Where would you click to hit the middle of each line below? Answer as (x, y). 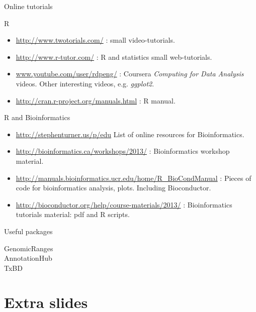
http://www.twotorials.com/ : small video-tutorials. (95, 40)
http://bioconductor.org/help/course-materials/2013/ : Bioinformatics (124, 204)
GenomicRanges (29, 248)
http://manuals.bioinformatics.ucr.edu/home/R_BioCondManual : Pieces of (134, 178)
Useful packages (28, 231)
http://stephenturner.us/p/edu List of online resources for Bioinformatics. (130, 134)
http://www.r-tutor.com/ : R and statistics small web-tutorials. (114, 57)
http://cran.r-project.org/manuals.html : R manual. (96, 100)
